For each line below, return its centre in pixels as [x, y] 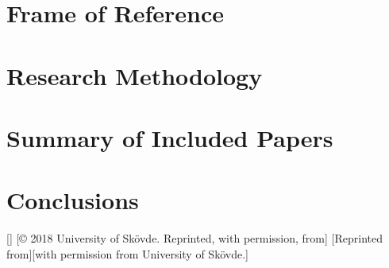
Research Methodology [135, 75]
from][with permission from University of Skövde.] [127, 253]
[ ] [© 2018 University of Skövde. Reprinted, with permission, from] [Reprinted [194, 238]
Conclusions [73, 200]
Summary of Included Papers [170, 137]
